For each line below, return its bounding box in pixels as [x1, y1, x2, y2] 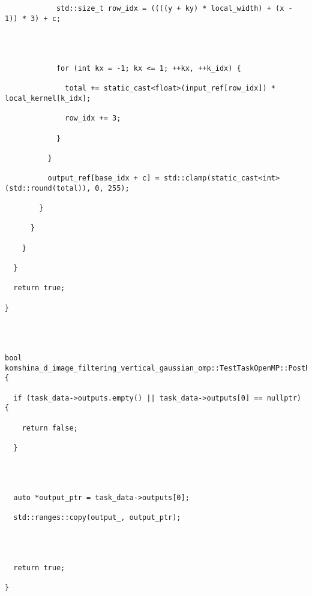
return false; [22, 423, 78, 432]
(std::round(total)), [5, 183, 91, 192]
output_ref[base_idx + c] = [47, 174, 160, 183]
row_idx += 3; [65, 114, 121, 123]
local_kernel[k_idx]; [5, 94, 91, 103]
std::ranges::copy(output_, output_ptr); [13, 513, 181, 522]
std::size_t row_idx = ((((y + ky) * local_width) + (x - [56, 4, 293, 13]
